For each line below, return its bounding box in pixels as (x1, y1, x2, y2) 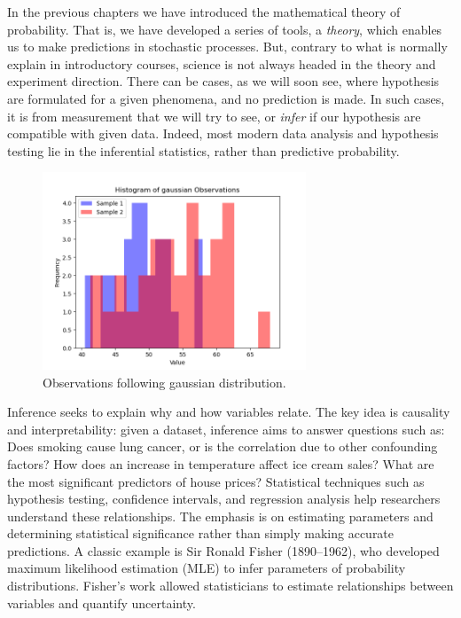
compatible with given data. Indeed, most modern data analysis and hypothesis (7, 124, 439, 143)
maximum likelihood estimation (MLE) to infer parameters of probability (7, 559, 406, 577)
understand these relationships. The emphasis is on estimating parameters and (7, 506, 434, 525)
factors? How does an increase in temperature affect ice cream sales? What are (7, 454, 434, 473)
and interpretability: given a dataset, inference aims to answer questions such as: (7, 419, 445, 438)
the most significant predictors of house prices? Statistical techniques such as (7, 472, 425, 490)
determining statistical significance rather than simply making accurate (7, 524, 395, 543)
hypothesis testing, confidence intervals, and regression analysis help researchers (7, 489, 441, 508)
